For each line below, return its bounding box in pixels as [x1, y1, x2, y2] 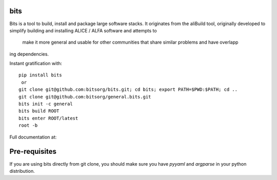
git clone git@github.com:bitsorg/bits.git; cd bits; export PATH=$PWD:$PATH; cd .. [18, 87, 238, 92]
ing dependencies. [9, 51, 49, 57]
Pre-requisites [9, 147, 56, 156]
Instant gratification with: [9, 61, 63, 67]
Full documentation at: [9, 134, 57, 140]
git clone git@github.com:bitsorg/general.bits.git [18, 94, 151, 99]
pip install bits [18, 72, 62, 78]
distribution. [9, 168, 35, 174]
